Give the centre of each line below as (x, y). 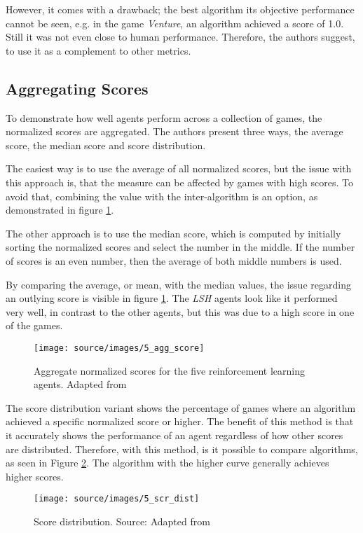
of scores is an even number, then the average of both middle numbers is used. (174, 260)
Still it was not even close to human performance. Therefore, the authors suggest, (180, 37)
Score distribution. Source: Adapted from (122, 521)
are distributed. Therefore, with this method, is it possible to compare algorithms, (182, 449)
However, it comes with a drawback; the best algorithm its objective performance (180, 9)
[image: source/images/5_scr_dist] (117, 499)
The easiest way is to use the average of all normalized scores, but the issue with (179, 168)
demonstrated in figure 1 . (60, 210)
